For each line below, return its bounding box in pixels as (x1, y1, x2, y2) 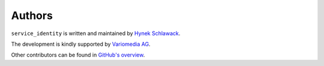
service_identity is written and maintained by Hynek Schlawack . (11, 30, 181, 37)
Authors (11, 9, 53, 22)
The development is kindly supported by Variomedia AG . (11, 40, 151, 48)
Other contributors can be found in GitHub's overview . (11, 51, 145, 59)
